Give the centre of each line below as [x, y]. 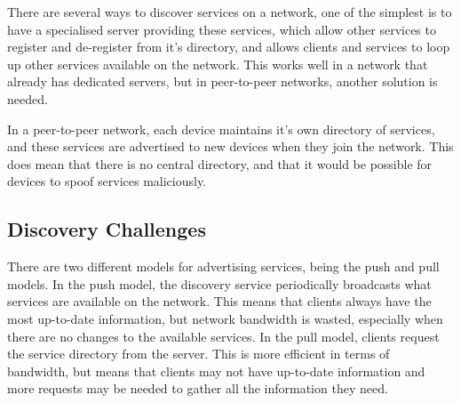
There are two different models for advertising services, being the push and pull [223, 266]
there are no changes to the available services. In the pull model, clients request [223, 336]
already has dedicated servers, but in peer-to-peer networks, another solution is [223, 81]
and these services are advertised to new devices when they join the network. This [230, 146]
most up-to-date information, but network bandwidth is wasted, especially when [225, 318]
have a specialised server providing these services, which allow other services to [222, 29]
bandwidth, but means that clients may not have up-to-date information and [216, 371]
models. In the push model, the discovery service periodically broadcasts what [219, 283]
